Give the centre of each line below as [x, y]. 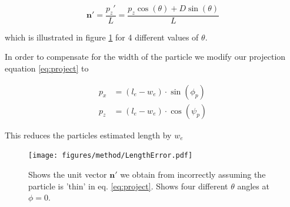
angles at [253, 186]
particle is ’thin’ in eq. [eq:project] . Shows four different [128, 186]
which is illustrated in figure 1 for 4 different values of [102, 37]
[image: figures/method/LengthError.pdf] [111, 156]
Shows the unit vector [68, 174]
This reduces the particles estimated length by [88, 135]
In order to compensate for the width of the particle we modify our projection [145, 57]
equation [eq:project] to [47, 68]
